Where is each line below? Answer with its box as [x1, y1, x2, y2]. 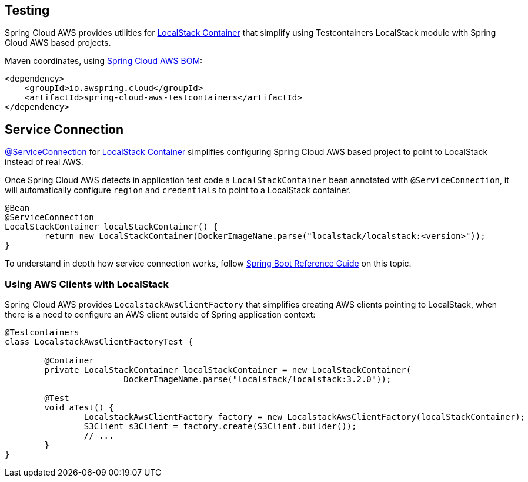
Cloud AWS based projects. [5, 38, 111, 48]
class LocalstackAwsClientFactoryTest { [5, 337, 193, 347]
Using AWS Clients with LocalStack [5, 278, 169, 290]
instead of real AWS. [5, 157, 83, 167]
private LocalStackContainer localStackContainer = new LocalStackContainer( [44, 365, 412, 375]
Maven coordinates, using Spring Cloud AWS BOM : [5, 56, 203, 66]
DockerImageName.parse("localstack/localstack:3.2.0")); [123, 375, 392, 385]
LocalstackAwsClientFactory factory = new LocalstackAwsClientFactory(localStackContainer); [83, 412, 526, 422]
